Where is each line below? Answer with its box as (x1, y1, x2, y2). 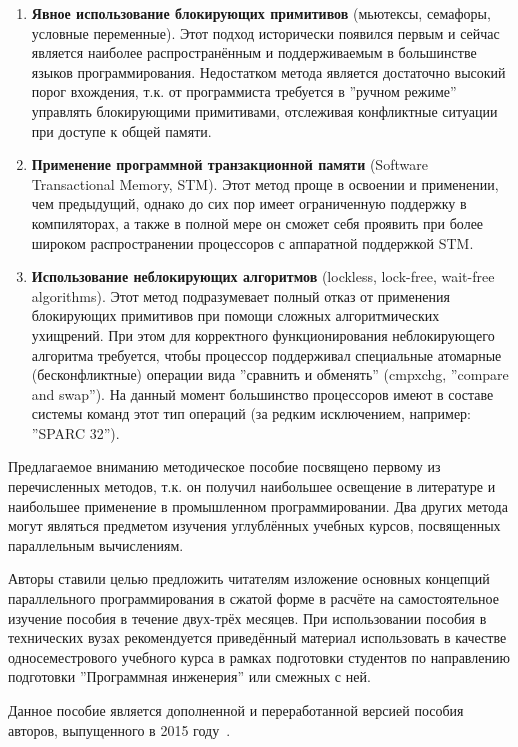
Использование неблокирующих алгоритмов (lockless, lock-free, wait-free (31, 266, 495, 287)
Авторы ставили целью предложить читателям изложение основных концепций (8, 568, 490, 589)
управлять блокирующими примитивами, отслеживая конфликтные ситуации (31, 100, 498, 121)
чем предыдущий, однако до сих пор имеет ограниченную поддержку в (31, 193, 467, 214)
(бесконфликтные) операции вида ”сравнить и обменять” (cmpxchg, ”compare (31, 364, 509, 385)
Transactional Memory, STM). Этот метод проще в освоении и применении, (31, 173, 499, 194)
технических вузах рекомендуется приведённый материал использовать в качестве (8, 627, 507, 648)
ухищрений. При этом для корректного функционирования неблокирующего (31, 324, 495, 345)
